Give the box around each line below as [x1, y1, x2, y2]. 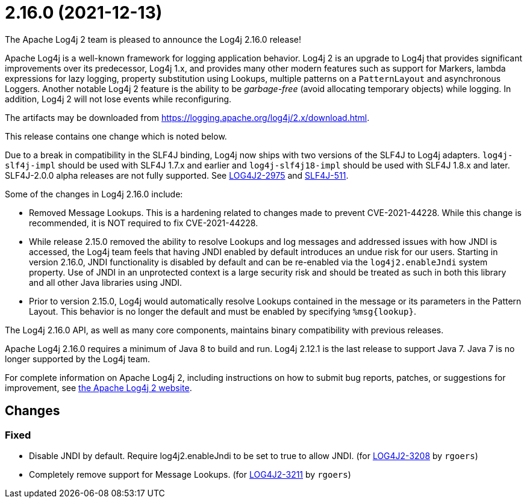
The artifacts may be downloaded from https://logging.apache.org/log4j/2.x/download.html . [5, 112, 370, 123]
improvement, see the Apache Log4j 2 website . [5, 382, 192, 393]
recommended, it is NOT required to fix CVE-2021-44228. [29, 217, 258, 228]
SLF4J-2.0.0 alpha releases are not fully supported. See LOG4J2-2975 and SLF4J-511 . [5, 170, 349, 181]
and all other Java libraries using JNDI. [29, 277, 182, 288]
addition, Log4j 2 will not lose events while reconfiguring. [5, 93, 232, 104]
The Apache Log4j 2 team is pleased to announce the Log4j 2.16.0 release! [5, 34, 301, 45]
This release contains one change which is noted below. [5, 131, 227, 141]
